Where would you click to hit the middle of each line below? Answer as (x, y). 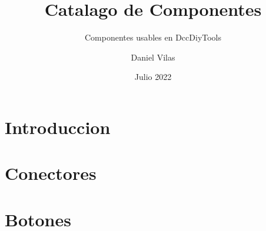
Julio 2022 (153, 77)
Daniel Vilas (153, 57)
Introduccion (58, 127)
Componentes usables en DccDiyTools (153, 37)
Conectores (51, 173)
